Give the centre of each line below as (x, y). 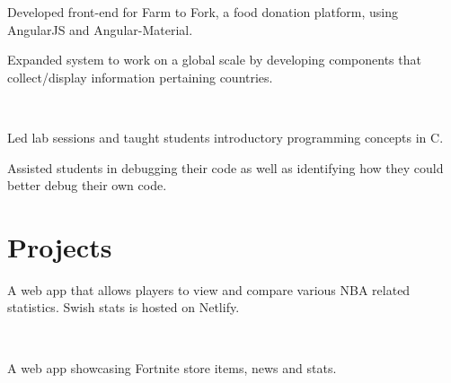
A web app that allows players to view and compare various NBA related (209, 289)
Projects (60, 246)
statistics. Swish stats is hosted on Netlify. (124, 307)
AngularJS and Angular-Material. (100, 29)
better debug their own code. (87, 185)
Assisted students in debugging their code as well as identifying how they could (225, 167)
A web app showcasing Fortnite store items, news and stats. (172, 367)
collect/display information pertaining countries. (140, 77)
